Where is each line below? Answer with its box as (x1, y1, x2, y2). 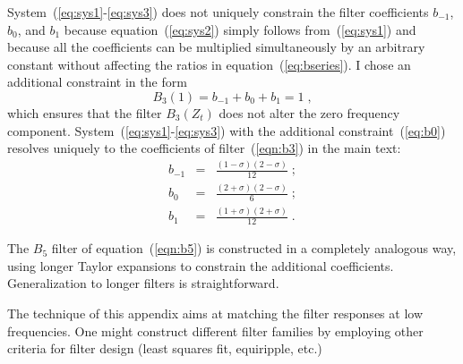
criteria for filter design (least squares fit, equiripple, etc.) (7, 339, 322, 358)
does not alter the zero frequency (219, 103, 400, 122)
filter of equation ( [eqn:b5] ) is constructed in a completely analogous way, (51, 239, 457, 258)
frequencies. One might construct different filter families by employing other (7, 321, 424, 340)
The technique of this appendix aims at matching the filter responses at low (7, 304, 424, 323)
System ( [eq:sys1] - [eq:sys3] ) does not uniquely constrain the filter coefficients (7, 3, 429, 21)
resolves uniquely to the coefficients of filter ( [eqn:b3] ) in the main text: (7, 139, 401, 157)
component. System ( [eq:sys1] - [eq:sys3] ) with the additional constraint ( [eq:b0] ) (7, 121, 446, 140)
